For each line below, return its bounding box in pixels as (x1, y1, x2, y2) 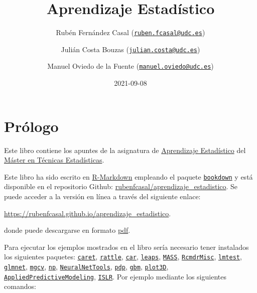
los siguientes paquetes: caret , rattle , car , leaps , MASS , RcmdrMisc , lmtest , (4, 251, 242, 262)
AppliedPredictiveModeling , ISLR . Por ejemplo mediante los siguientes (4, 271, 226, 281)
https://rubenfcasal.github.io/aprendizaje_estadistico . (4, 208, 171, 218)
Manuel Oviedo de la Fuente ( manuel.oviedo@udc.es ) (47, 61, 214, 71)
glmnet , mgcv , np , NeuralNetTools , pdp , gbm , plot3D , (4, 261, 169, 272)
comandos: (4, 281, 36, 291)
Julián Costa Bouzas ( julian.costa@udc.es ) (61, 44, 200, 54)
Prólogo (4, 115, 59, 136)
